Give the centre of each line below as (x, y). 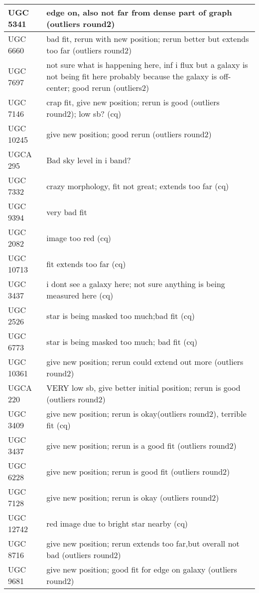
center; (58, 88)
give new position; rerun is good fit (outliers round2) (138, 471)
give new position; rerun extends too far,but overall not (143, 543)
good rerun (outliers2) (111, 88)
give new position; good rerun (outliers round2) (129, 134)
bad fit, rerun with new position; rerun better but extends (148, 39)
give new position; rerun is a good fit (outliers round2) (141, 445)
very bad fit (67, 212)
